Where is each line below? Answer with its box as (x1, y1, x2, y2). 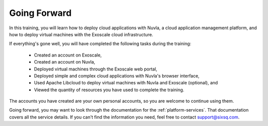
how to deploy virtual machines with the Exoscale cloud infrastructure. (9, 31, 153, 37)
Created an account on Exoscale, (34, 52, 102, 58)
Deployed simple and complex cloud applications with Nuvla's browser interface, (34, 72, 200, 79)
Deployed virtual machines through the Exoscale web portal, (34, 66, 157, 72)
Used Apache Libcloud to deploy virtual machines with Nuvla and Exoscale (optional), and (34, 80, 218, 86)
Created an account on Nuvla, (34, 59, 95, 65)
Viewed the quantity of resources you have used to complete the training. (34, 87, 185, 93)
